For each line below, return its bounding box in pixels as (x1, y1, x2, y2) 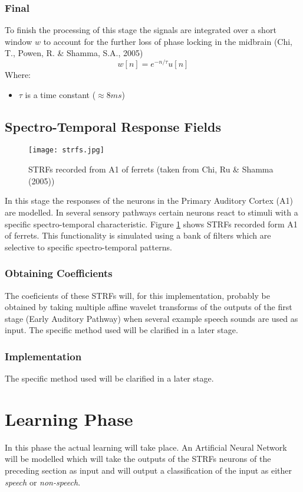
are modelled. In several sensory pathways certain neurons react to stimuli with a (5, 206, 298, 218)
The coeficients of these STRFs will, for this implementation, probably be (5, 289, 270, 301)
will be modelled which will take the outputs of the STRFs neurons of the (5, 452, 271, 465)
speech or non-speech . (5, 475, 81, 488)
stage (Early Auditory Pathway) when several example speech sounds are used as (5, 312, 298, 324)
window (5, 35, 32, 47)
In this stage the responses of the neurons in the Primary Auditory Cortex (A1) (5, 194, 293, 207)
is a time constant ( (25, 88, 96, 100)
